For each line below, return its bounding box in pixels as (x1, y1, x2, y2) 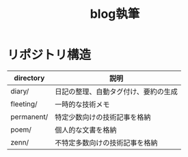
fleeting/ (10, 99, 38, 109)
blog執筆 (90, 6, 140, 22)
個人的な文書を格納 (54, 125, 117, 134)
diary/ (10, 86, 29, 96)
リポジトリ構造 (7, 47, 92, 63)
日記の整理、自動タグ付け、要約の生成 (54, 87, 178, 96)
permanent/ (10, 112, 49, 122)
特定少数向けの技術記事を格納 (54, 112, 151, 122)
